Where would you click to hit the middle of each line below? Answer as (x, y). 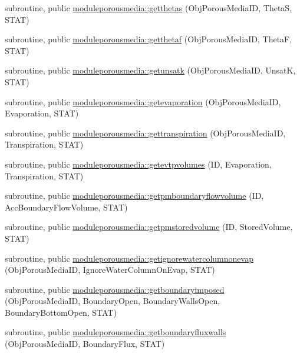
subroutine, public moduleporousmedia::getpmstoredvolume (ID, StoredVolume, (149, 227)
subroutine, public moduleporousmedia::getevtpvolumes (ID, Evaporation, (138, 164)
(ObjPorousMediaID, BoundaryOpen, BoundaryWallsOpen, (113, 301)
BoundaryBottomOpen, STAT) (61, 312)
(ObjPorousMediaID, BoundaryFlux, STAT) (85, 344)
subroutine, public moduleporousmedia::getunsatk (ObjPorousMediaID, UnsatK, (150, 70)
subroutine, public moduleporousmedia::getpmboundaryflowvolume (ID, (134, 196)
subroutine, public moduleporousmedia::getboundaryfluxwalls (116, 332)
